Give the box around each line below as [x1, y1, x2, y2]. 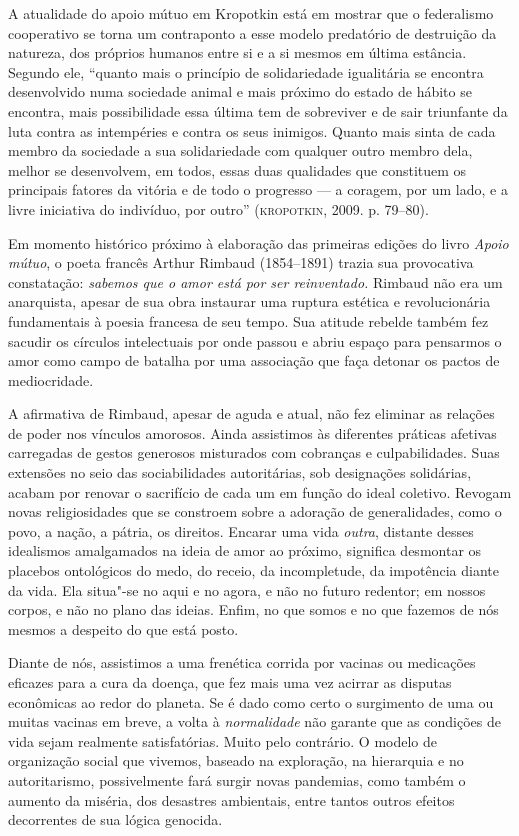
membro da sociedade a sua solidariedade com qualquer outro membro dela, [8, 140, 473, 161]
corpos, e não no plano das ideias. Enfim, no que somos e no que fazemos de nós [8, 599, 499, 620]
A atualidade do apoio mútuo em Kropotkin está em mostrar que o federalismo [8, 3, 494, 23]
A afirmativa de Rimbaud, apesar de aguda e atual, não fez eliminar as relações [8, 403, 495, 424]
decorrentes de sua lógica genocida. [8, 809, 223, 830]
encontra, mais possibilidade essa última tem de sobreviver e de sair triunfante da [8, 100, 508, 121]
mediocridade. [8, 369, 94, 390]
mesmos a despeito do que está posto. [8, 618, 239, 639]
